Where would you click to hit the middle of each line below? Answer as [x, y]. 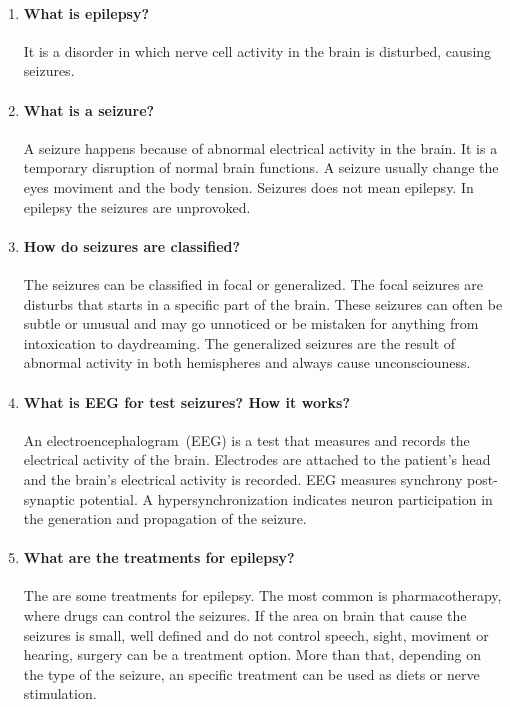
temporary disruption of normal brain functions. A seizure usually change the [261, 167]
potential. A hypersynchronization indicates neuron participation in [286, 498]
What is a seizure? [89, 109]
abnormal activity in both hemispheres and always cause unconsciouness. [247, 362]
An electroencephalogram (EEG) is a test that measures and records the [246, 439]
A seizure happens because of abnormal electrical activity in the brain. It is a [260, 147]
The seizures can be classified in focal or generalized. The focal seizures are [253, 283]
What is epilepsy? [86, 12]
